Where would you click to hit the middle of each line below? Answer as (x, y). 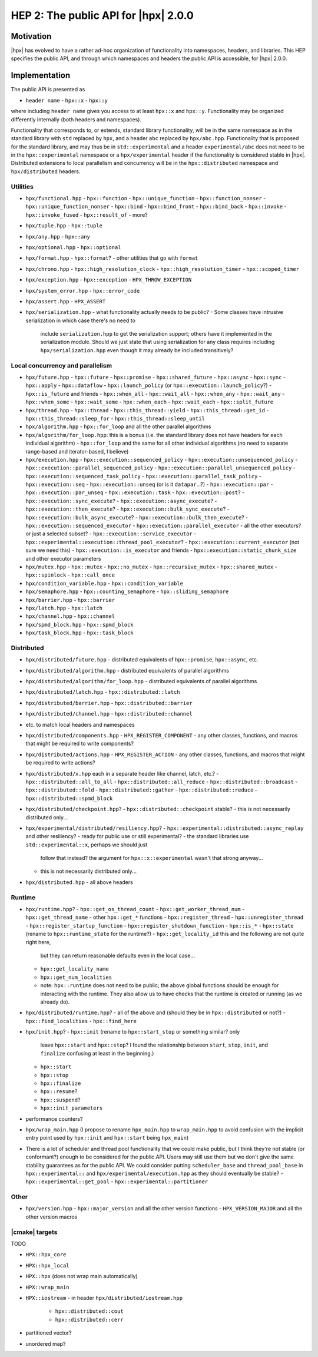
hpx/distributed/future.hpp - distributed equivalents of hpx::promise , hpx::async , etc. (142, 660)
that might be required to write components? (79, 744)
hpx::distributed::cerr (89, 1320)
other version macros (52, 1217)
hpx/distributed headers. (46, 171)
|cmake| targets (34, 1232)
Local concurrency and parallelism (61, 365)
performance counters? (54, 1118)
